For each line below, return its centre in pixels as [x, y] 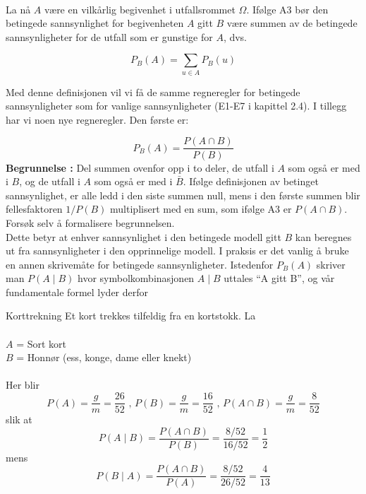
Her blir [23, 385]
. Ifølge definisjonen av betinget [251, 181]
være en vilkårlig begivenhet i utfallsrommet [140, 9]
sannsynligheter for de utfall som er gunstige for [109, 36]
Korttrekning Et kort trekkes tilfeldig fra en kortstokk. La [131, 316]
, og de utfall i [50, 181]
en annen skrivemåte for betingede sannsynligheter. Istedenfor [140, 264]
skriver [331, 264]
